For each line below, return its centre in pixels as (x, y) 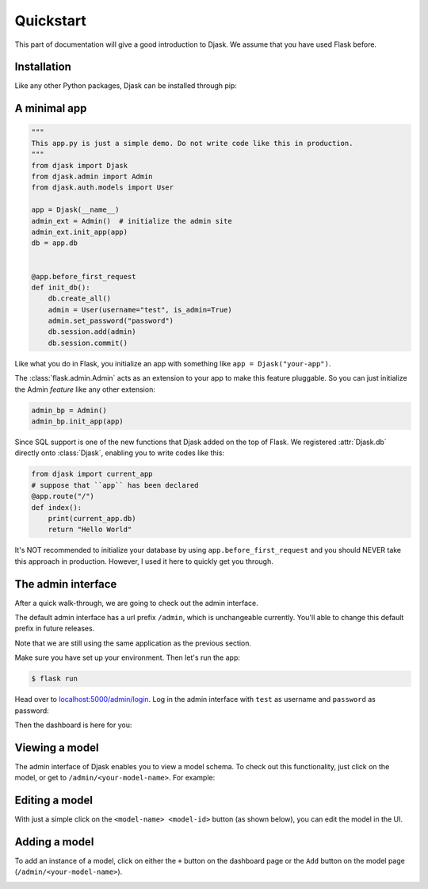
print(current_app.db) (92, 518)
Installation (43, 67)
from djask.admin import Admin (92, 177)
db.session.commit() (88, 343)
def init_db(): (61, 287)
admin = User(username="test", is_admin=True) (140, 310)
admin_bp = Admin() (69, 410)
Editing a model (54, 801)
